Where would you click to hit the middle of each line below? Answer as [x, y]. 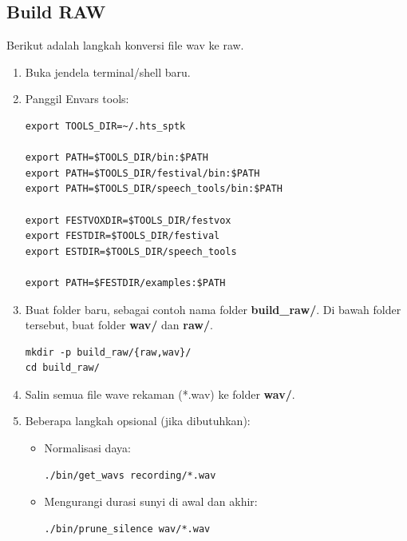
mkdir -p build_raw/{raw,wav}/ [108, 352]
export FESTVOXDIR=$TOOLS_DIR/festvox [128, 220]
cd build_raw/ [62, 368]
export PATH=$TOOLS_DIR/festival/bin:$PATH [142, 173]
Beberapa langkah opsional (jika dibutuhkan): [138, 421]
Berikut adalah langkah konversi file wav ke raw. [125, 45]
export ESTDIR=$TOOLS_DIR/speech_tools [131, 251]
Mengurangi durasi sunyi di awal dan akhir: [151, 501]
